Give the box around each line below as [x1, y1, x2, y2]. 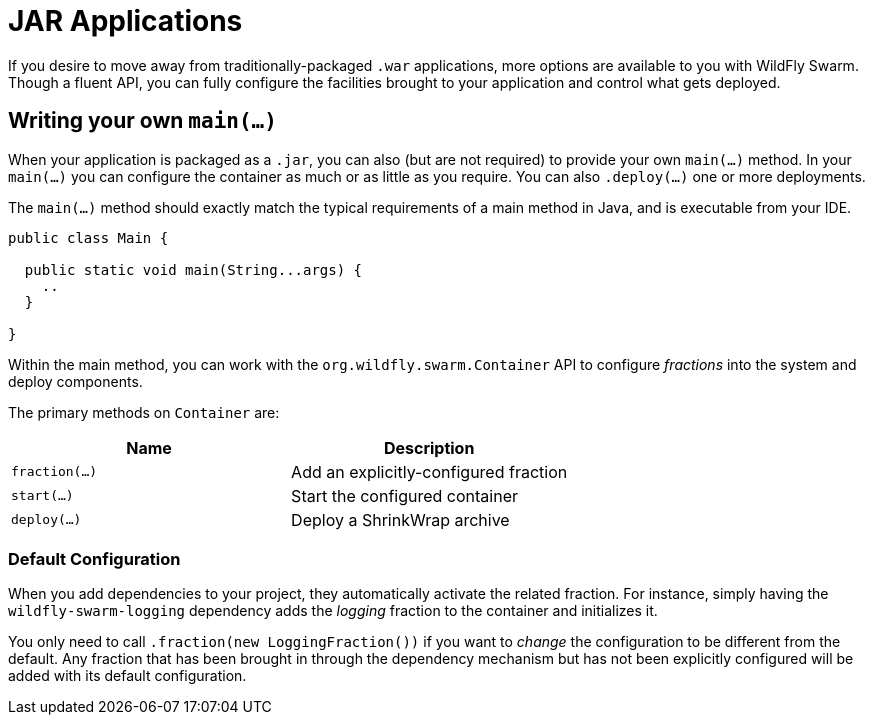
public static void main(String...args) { [24, 261, 363, 278]
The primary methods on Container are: [8, 403, 280, 421]
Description [383, 437, 475, 458]
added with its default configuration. [8, 667, 247, 685]
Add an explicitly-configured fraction [291, 461, 568, 482]
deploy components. [8, 372, 143, 390]
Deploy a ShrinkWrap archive [291, 509, 510, 530]
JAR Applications [8, 4, 243, 38]
